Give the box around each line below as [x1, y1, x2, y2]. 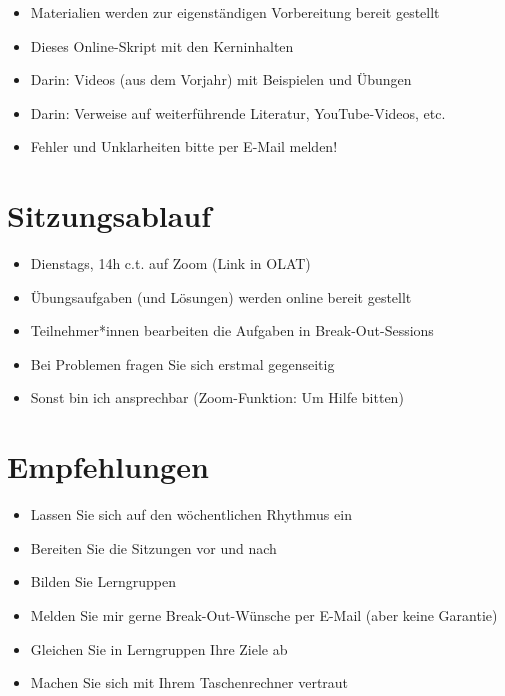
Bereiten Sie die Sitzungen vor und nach [30, 537, 277, 558]
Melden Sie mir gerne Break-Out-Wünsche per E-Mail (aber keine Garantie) [30, 604, 498, 625]
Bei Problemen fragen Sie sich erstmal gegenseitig [30, 353, 335, 374]
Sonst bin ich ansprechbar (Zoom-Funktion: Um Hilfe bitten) [30, 387, 404, 408]
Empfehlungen [7, 446, 209, 487]
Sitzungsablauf [7, 195, 212, 236]
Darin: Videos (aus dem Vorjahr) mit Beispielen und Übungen [30, 69, 412, 90]
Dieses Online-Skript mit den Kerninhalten [30, 35, 294, 56]
